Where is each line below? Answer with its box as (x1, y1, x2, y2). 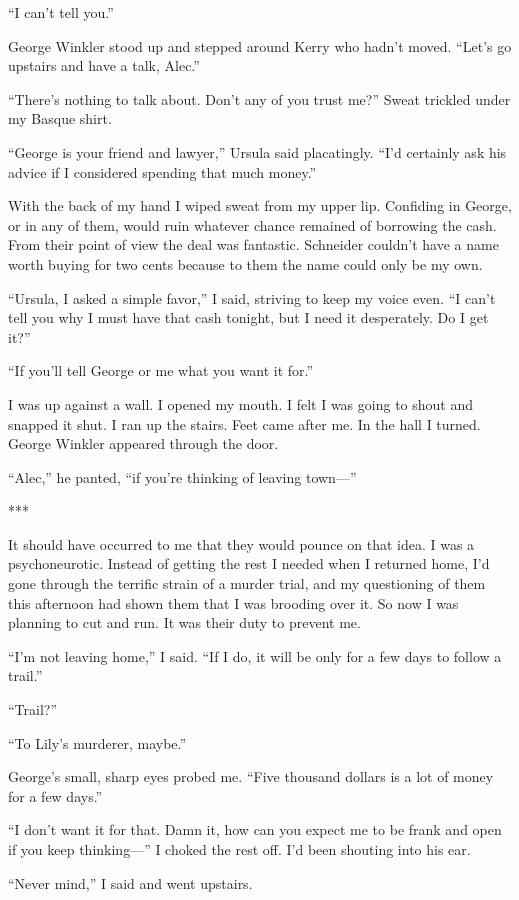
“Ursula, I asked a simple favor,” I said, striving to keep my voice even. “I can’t (8, 287, 496, 308)
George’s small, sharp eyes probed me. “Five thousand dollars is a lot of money (8, 766, 494, 787)
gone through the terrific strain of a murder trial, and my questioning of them (8, 573, 486, 594)
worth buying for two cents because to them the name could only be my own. (8, 253, 483, 274)
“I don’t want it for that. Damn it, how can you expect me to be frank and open (8, 819, 502, 840)
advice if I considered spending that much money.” (8, 161, 317, 182)
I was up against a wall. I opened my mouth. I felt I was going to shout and (8, 393, 473, 414)
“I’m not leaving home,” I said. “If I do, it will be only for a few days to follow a (8, 645, 502, 666)
